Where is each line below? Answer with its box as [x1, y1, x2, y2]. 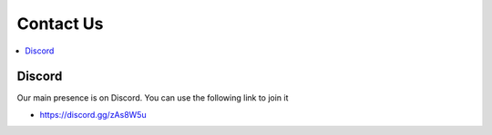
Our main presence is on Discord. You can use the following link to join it [16, 92, 289, 103]
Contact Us [16, 14, 104, 34]
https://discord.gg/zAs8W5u [39, 109, 147, 120]
